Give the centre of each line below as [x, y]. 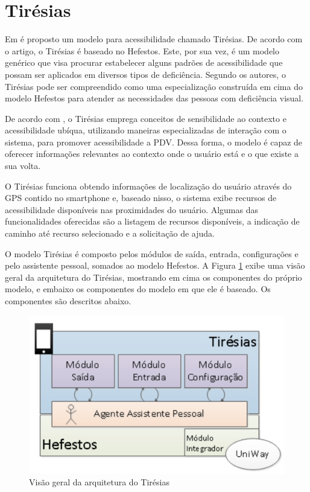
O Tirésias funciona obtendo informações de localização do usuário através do [148, 186]
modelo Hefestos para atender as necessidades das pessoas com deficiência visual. [154, 98]
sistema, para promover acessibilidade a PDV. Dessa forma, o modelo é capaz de [154, 142]
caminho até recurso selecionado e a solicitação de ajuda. [110, 233]
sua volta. [23, 166]
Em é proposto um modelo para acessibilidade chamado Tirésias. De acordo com [154, 39]
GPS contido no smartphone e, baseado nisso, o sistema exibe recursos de [141, 198]
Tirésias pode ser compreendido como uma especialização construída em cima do [154, 86]
